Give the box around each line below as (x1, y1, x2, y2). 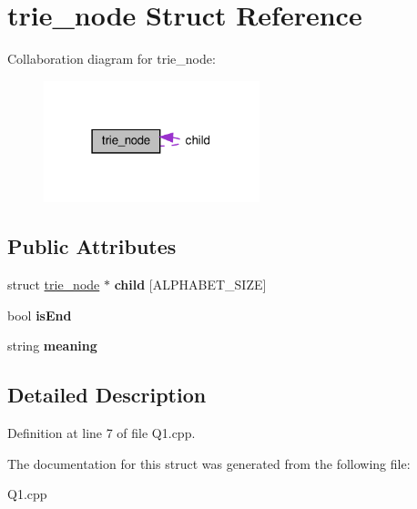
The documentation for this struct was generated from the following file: (7, 453, 411, 473)
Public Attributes (7, 232, 177, 260)
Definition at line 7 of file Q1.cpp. (7, 423, 196, 443)
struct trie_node (7, 275, 100, 294)
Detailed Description (7, 381, 207, 409)
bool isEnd (7, 305, 72, 324)
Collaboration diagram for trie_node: (7, 49, 216, 68)
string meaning (7, 336, 97, 355)
